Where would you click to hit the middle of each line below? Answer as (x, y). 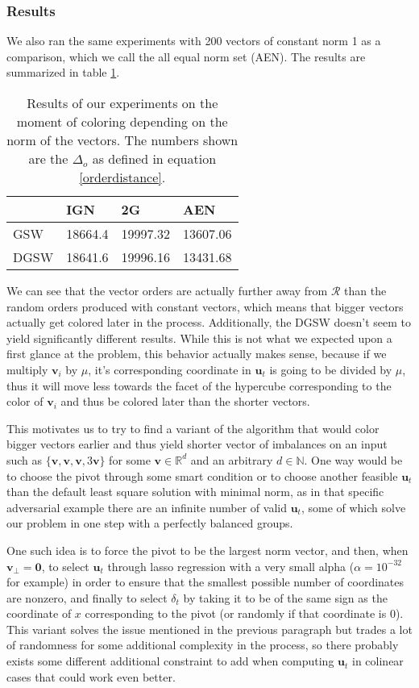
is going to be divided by (331, 369)
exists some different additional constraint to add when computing (170, 661)
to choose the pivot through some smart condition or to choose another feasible (202, 475)
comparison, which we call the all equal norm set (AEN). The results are (186, 56)
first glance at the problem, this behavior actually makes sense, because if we (197, 354)
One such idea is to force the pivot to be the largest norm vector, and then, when (207, 550)
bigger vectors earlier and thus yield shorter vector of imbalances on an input (197, 444)
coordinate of (39, 613)
